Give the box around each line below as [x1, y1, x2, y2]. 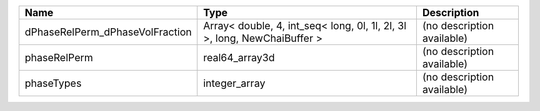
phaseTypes [24, 76, 82, 90]
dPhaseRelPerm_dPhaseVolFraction [24, 25, 192, 39]
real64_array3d [203, 51, 275, 64]
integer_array [203, 76, 266, 90]
